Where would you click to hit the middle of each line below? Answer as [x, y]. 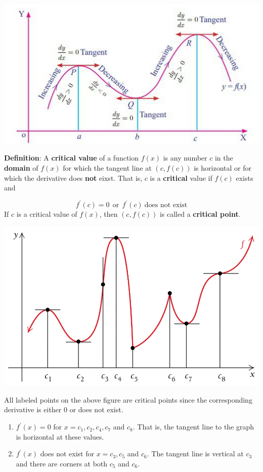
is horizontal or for [223, 167]
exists [245, 178]
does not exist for [67, 454]
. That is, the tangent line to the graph [193, 427]
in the [224, 158]
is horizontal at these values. [60, 436]
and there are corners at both [62, 463]
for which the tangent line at [107, 167]
